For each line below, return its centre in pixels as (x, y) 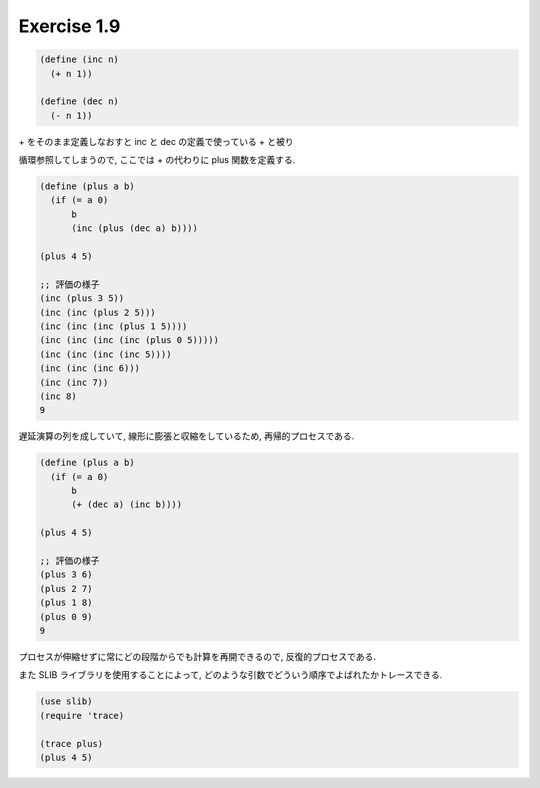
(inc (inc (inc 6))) (89, 368)
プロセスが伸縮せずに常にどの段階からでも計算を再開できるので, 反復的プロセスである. (197, 656)
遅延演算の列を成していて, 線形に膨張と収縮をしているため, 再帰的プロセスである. (186, 436)
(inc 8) (58, 396)
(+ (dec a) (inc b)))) (127, 504)
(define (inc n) (79, 59)
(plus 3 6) (66, 574)
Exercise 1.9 (69, 26)
